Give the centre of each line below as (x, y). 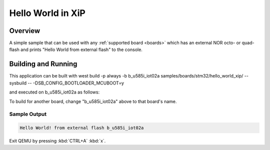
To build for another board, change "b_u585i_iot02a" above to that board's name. (93, 101)
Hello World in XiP (47, 13)
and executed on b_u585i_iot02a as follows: (54, 92)
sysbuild (18, 83)
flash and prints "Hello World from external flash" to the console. (76, 49)
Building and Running (43, 64)
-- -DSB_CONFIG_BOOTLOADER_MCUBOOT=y (76, 83)
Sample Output (28, 114)
